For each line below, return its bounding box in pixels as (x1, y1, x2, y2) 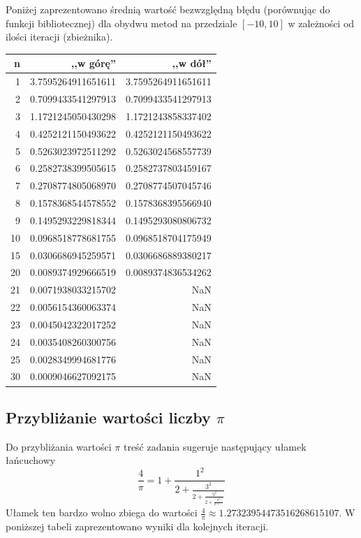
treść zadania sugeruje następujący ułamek (123, 439, 307, 453)
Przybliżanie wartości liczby (6, 406, 211, 428)
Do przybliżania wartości (6, 439, 112, 453)
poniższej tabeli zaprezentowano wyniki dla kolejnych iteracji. (6, 518, 269, 533)
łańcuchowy (6, 453, 56, 467)
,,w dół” (172, 56, 212, 71)
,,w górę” (71, 56, 116, 71)
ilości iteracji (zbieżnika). (6, 29, 113, 44)
